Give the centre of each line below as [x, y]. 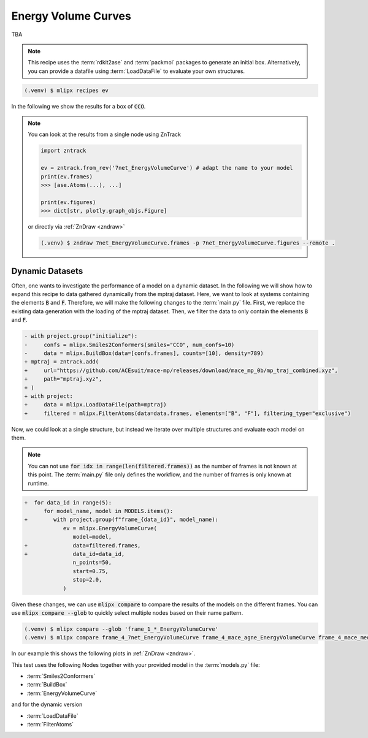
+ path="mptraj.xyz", [63, 379]
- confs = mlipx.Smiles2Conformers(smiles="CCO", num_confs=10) [129, 344]
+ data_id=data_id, [75, 554]
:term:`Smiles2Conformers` [61, 676]
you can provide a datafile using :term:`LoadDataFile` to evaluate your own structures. [136, 71]
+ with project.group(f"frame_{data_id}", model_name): [121, 520]
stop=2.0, [87, 580]
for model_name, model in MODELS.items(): [109, 511]
